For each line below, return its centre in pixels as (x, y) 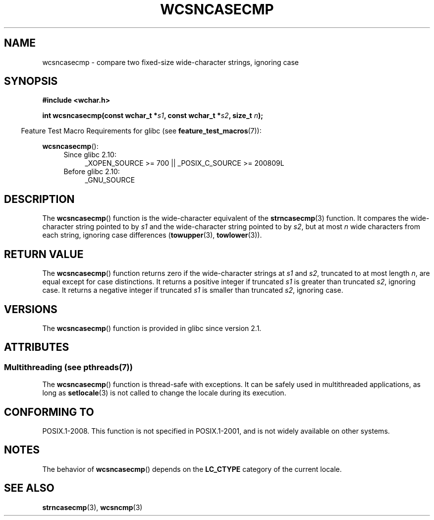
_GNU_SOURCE (110, 180)
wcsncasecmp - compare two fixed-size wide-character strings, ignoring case (170, 62)
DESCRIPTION (39, 199)
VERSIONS (31, 309)
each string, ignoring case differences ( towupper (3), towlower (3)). (152, 235)
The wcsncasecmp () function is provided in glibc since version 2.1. (152, 328)
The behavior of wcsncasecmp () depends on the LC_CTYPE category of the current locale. (192, 469)
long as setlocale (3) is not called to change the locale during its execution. (164, 393)
